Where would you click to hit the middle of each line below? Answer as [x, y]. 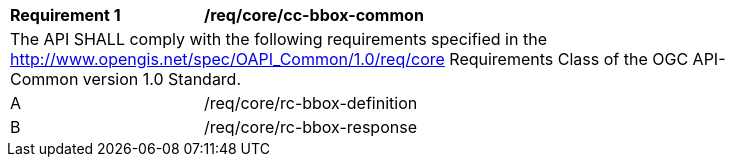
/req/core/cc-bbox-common [314, 15]
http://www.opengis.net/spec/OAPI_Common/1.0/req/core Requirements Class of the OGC [349, 59]
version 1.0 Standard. [162, 79]
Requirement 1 [65, 15]
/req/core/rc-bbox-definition [311, 103]
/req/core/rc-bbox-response [310, 127]
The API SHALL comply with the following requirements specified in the [278, 39]
